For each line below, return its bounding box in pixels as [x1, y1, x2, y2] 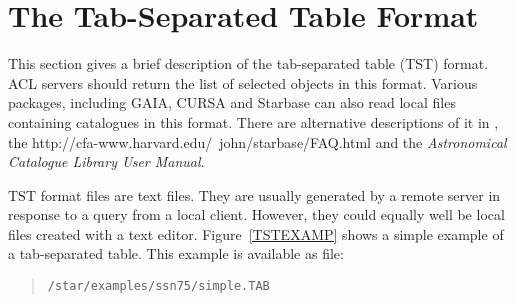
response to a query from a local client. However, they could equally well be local [8, 204, 505, 225]
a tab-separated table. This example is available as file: [8, 243, 344, 264]
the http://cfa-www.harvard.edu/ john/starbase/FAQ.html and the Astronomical [8, 131, 507, 152]
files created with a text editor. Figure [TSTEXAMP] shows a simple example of [8, 223, 504, 244]
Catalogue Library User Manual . [8, 151, 205, 172]
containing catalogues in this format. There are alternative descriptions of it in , [8, 111, 499, 132]
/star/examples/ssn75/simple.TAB [47, 279, 270, 294]
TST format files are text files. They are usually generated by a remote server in [8, 184, 501, 205]
